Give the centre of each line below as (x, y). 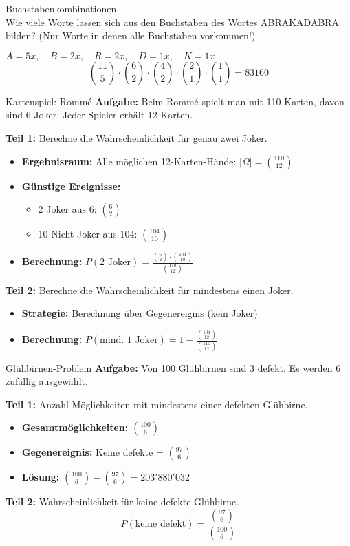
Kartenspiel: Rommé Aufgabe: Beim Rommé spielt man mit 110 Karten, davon (175, 101)
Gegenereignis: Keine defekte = (92, 452)
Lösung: (41, 477)
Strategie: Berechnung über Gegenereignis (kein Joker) (140, 313)
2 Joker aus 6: (67, 209)
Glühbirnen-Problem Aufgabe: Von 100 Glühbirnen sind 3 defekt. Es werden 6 (173, 367)
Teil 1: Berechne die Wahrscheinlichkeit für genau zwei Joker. (136, 137)
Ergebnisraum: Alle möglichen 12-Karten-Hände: (129, 161)
